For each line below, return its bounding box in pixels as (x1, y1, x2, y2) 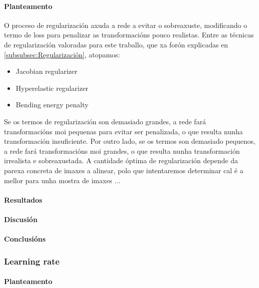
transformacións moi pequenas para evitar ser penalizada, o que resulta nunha (4, 126, 243, 136)
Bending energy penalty (15, 99, 89, 110)
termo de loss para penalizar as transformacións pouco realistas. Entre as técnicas (4, 29, 254, 40)
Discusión (4, 214, 38, 224)
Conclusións (4, 234, 46, 244)
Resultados (4, 194, 42, 205)
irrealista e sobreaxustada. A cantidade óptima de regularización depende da (4, 155, 238, 166)
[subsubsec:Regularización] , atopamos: (4, 49, 120, 59)
